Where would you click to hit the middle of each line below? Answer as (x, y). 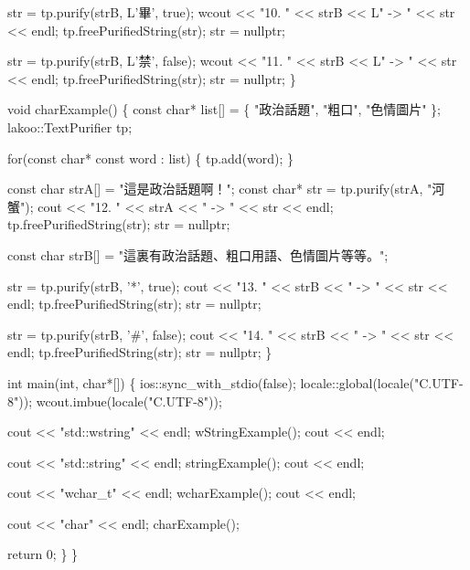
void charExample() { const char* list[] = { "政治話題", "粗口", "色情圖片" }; (224, 109)
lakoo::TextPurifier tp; (70, 127)
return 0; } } (43, 554)
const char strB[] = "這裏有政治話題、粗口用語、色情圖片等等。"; (198, 254)
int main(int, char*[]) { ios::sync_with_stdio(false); (152, 382)
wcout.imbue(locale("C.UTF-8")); (129, 401)
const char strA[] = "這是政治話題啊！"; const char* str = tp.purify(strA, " (220, 189)
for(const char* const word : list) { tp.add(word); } (151, 158)
